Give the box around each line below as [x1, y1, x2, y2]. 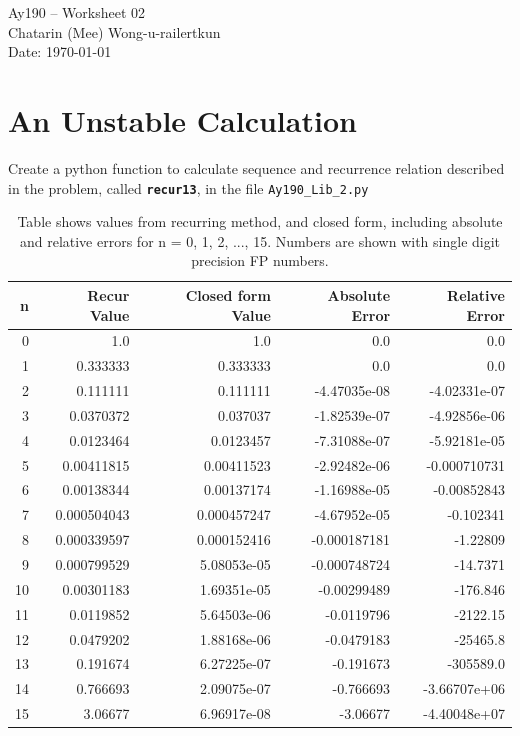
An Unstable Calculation [8, 99, 357, 140]
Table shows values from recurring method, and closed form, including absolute [17, 211, 503, 232]
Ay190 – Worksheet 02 [8, 2, 146, 22]
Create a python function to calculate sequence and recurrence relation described [8, 157, 505, 178]
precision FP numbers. [191, 250, 329, 271]
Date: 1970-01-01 [8, 41, 112, 62]
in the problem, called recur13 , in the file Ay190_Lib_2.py [8, 177, 369, 198]
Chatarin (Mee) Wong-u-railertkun [8, 21, 221, 42]
